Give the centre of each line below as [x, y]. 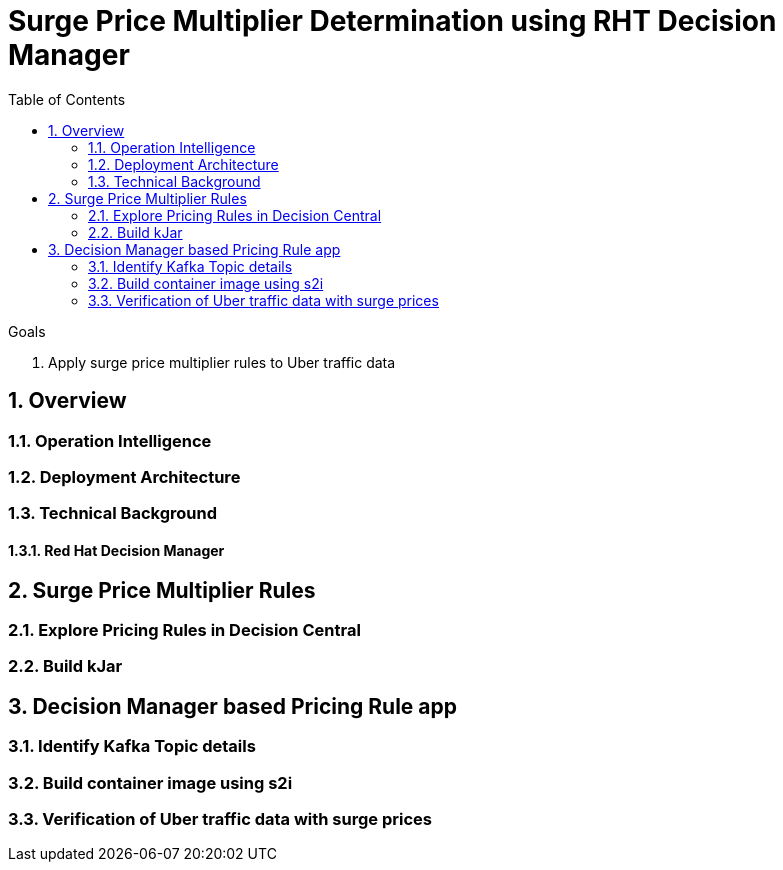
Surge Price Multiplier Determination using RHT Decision [392, 21]
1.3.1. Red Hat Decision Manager [116, 550]
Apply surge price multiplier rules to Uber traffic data [222, 362]
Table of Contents [67, 99]
